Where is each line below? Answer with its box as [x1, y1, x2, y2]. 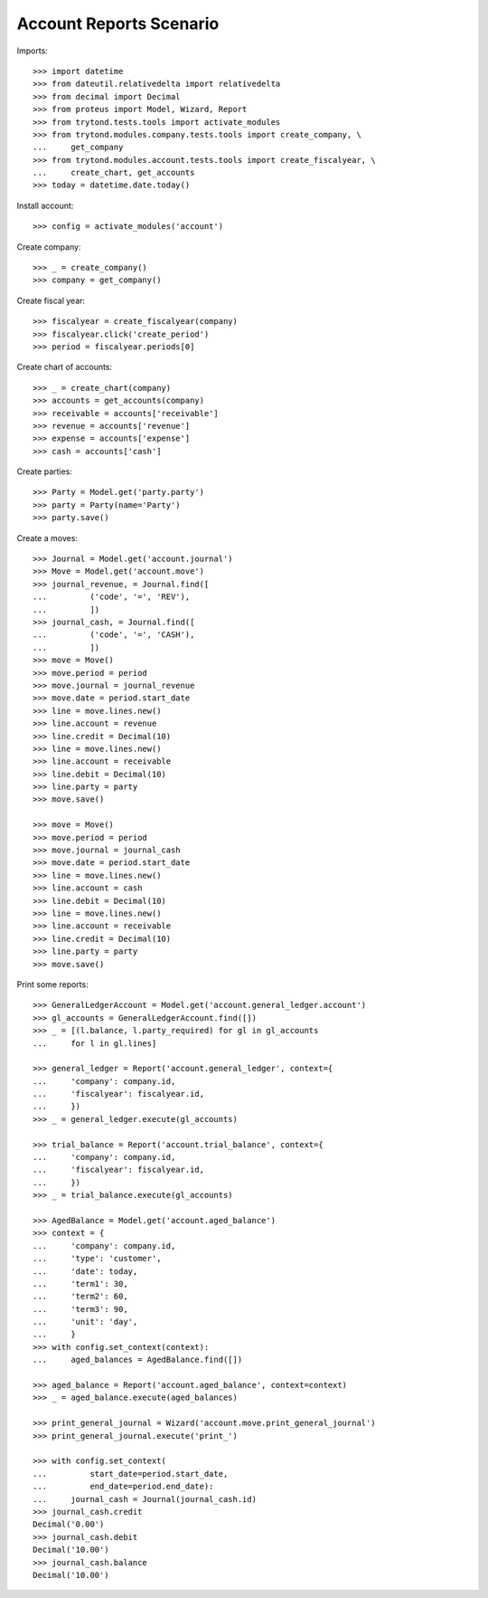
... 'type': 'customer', [33, 1253, 162, 1264]
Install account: [16, 200, 74, 211]
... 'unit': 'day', [33, 1317, 138, 1327]
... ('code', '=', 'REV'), [33, 592, 191, 602]
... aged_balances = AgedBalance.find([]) [33, 1355, 243, 1365]
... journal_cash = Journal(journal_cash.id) [33, 1494, 258, 1504]
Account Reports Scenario [16, 14, 220, 33]
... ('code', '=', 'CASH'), [33, 630, 195, 640]
